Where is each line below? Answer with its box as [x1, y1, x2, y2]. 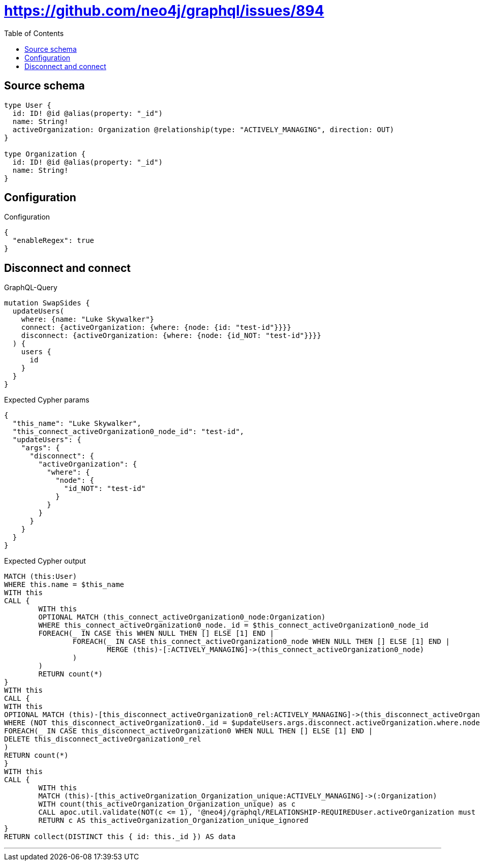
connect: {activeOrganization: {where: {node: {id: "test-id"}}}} [21, 323, 291, 332]
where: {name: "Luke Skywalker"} [21, 315, 155, 324]
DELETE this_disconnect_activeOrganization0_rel [4, 735, 201, 744]
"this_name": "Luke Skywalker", [12, 419, 141, 428]
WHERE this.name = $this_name [4, 580, 125, 589]
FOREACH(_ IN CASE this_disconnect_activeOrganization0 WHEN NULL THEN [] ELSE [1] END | [4, 727, 373, 735]
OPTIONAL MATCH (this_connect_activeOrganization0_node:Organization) [38, 613, 326, 622]
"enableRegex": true [12, 236, 95, 245]
